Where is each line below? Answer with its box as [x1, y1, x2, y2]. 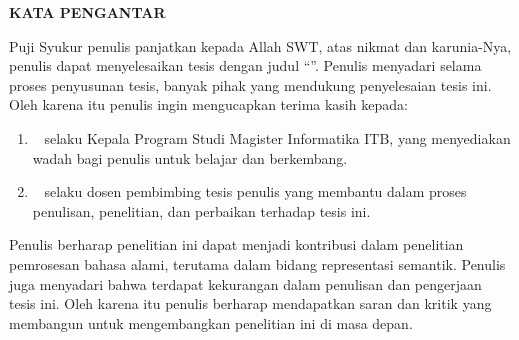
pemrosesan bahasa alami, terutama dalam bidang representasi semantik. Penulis [9, 253, 506, 274]
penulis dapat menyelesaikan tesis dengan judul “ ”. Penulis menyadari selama [9, 55, 482, 76]
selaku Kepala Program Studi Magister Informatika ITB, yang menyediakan [44, 127, 511, 148]
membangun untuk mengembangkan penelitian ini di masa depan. [9, 312, 413, 333]
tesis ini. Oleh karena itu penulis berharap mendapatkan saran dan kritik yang [9, 293, 492, 314]
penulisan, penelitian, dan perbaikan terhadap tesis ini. [32, 200, 371, 221]
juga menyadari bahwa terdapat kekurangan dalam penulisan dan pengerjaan [9, 273, 482, 294]
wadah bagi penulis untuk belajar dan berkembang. [32, 147, 348, 168]
